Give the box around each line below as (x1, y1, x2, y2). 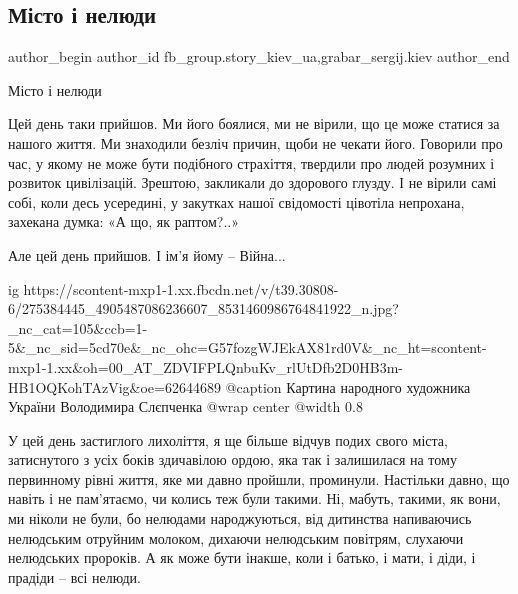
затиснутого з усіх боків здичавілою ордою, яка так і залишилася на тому (8, 449, 457, 470)
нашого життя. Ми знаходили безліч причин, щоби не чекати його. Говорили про (8, 132, 503, 153)
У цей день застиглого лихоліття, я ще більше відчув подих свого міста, (8, 429, 448, 450)
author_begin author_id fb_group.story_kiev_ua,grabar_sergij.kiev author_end (8, 46, 510, 67)
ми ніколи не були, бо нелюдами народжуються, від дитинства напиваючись (8, 508, 472, 529)
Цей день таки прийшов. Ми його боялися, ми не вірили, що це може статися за (8, 113, 500, 134)
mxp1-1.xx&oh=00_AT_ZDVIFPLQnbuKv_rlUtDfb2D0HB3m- (8, 356, 404, 377)
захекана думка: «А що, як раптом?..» (8, 211, 239, 232)
